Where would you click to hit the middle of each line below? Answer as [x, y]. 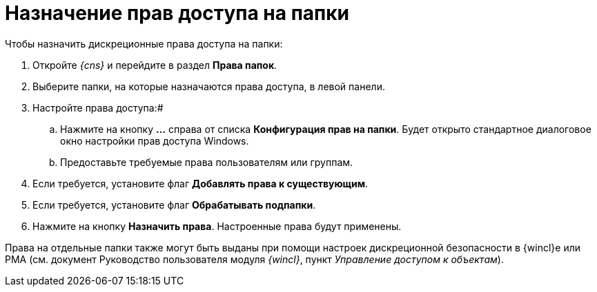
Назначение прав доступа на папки [177, 13]
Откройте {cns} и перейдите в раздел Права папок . [155, 65]
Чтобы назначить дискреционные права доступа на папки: [144, 43]
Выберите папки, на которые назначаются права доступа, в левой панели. [209, 86]
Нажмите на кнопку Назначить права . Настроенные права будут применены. [217, 226]
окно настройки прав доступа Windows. [155, 140]
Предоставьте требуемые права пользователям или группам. [207, 162]
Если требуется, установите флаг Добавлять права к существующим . [200, 183]
